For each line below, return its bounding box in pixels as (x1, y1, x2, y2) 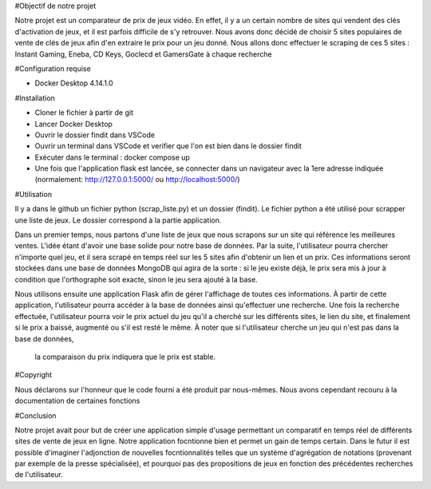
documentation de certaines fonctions (14, 396, 140, 406)
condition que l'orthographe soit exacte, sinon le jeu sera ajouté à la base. (14, 274, 259, 284)
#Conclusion (14, 411, 57, 420)
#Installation (14, 93, 56, 103)
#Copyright (14, 370, 52, 380)
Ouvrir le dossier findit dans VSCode (34, 130, 156, 140)
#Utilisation (14, 189, 52, 199)
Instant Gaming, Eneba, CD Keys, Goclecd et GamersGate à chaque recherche (14, 49, 272, 59)
